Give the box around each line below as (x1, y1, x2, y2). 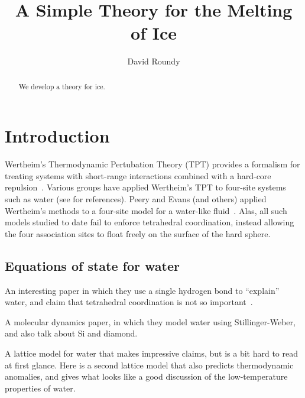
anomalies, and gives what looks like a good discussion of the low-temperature (5, 370, 288, 383)
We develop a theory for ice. (18, 81, 105, 91)
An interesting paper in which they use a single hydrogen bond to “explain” (5, 284, 280, 296)
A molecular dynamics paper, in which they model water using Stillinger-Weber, (5, 315, 296, 328)
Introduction (5, 124, 110, 148)
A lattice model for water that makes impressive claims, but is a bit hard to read (5, 347, 298, 360)
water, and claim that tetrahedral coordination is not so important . (5, 296, 253, 308)
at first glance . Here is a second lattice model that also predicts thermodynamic (5, 358, 294, 371)
